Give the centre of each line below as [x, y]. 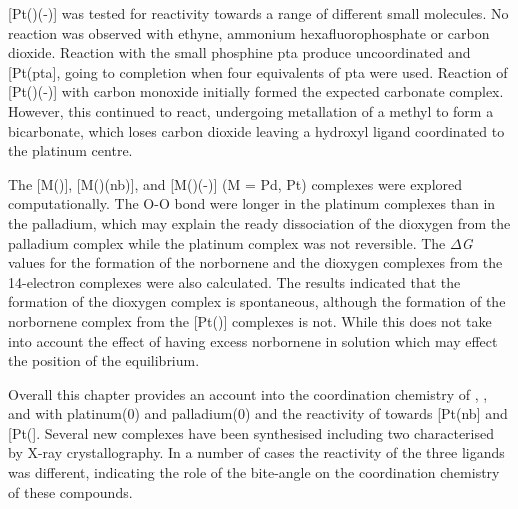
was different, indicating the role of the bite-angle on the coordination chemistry [254, 472]
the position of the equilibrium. [104, 360]
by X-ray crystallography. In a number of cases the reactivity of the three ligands [256, 452]
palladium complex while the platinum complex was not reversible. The [227, 242]
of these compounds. [70, 491]
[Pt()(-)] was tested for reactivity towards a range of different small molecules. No [258, 13]
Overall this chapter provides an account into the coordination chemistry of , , [248, 393]
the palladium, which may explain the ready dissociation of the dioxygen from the [259, 222]
